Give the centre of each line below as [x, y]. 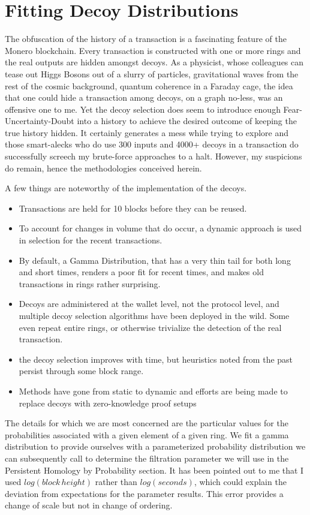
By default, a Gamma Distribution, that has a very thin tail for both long [155, 260]
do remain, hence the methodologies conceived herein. [103, 168]
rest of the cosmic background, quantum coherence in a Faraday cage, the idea [149, 85]
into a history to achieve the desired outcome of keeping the [187, 121]
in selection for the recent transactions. [91, 240]
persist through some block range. [81, 371]
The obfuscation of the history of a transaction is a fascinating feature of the [146, 39]
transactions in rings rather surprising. [90, 283]
